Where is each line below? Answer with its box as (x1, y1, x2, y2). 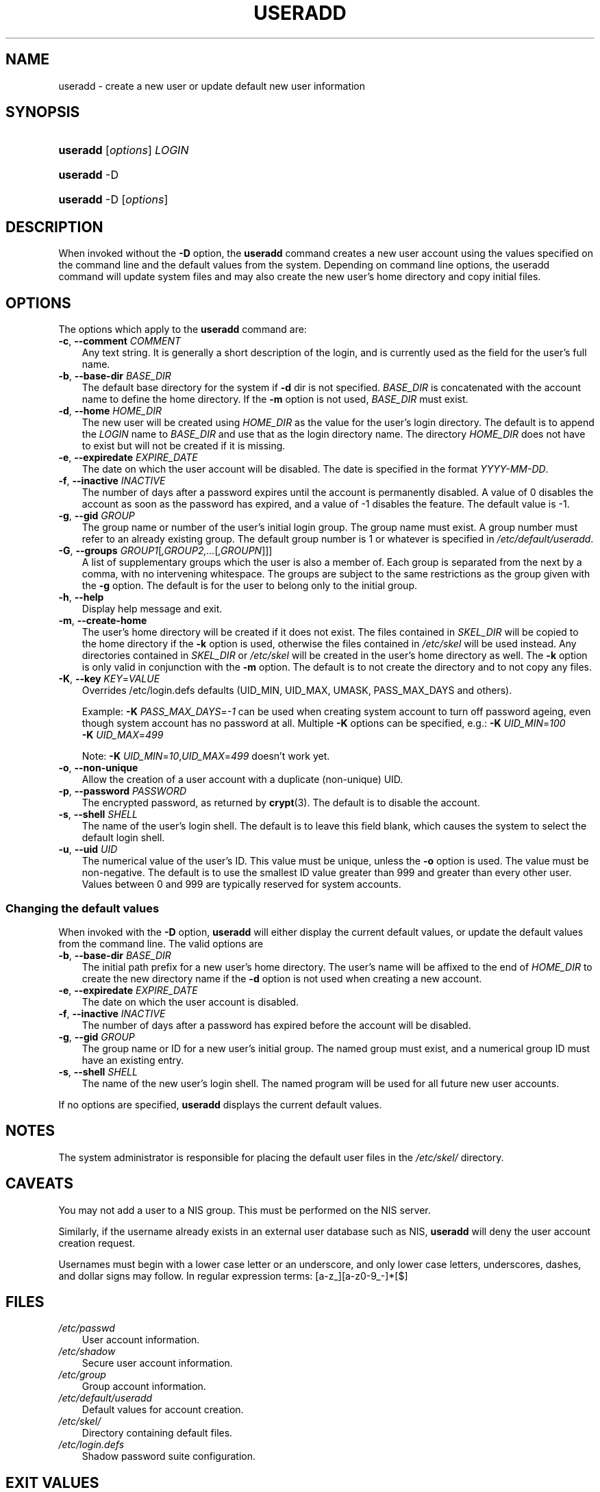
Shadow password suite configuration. (82, 1450, 256, 1463)
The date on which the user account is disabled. (82, 995, 299, 1008)
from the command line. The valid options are (58, 937, 264, 949)
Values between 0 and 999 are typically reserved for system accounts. (82, 878, 401, 891)
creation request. (58, 1236, 136, 1249)
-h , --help (58, 591, 104, 604)
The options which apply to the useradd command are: (58, 323, 307, 336)
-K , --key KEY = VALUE (58, 673, 160, 685)
